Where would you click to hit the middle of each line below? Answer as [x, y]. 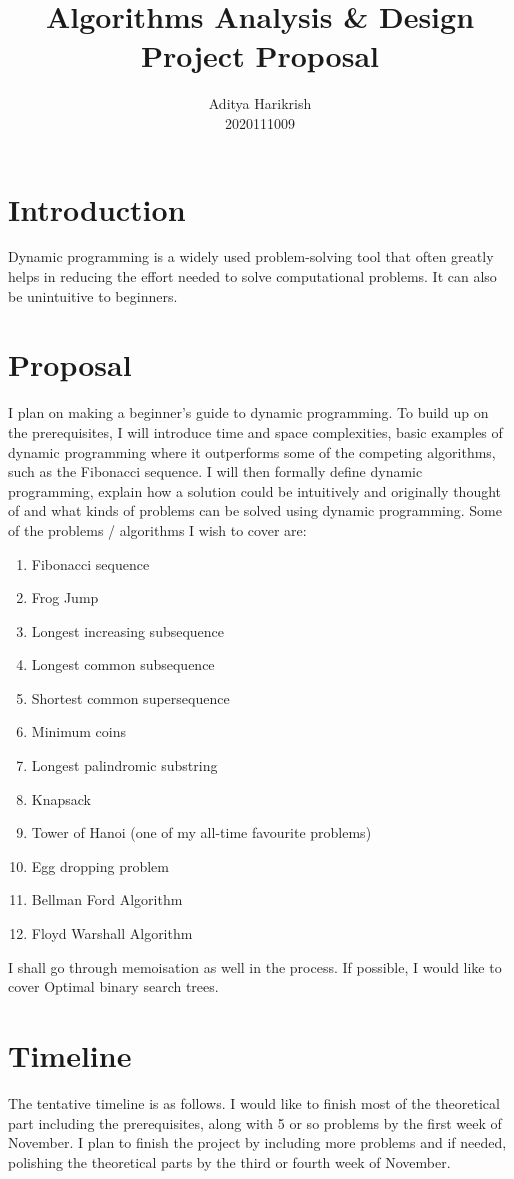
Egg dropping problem [100, 865]
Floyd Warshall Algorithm [112, 933]
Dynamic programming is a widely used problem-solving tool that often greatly [251, 256]
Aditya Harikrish [260, 103]
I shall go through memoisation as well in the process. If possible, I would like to [255, 966]
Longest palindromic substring [124, 765]
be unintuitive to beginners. [93, 295]
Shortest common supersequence [130, 697]
